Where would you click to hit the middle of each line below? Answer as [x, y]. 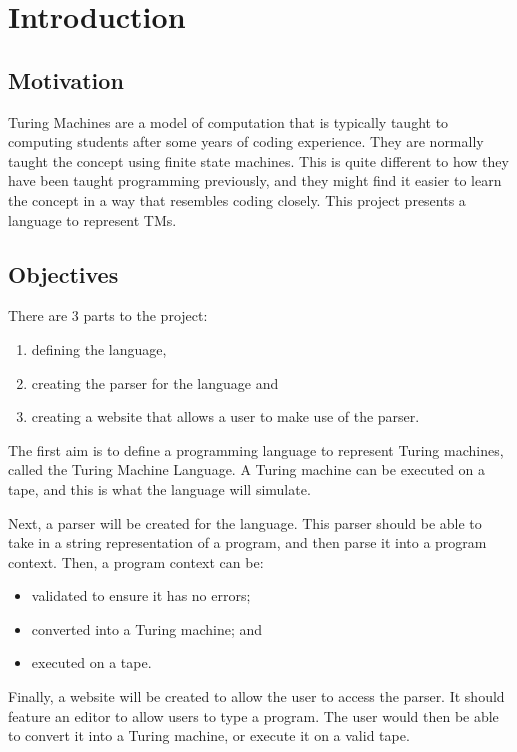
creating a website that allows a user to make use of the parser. [225, 416]
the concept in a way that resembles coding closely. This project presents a [237, 199]
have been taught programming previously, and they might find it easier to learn [255, 180]
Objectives [63, 273]
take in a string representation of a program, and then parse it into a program [247, 542]
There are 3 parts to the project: [108, 315]
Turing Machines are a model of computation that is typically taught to [228, 121]
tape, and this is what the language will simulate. [159, 488]
